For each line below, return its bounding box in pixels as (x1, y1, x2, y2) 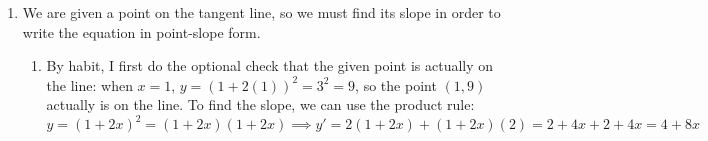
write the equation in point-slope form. (22, 21, 261, 42)
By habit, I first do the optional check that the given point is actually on (46, 55, 494, 76)
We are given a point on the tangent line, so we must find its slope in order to (22, 2, 501, 22)
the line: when (46, 74, 133, 95)
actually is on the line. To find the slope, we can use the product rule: (46, 94, 475, 115)
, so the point (355, 74, 437, 95)
